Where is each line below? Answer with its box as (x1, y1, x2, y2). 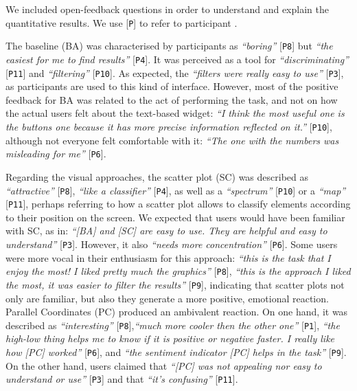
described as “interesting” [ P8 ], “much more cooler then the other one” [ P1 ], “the (5, 317, 340, 332)
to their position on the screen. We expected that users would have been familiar (5, 210, 345, 224)
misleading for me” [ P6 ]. (5, 146, 106, 161)
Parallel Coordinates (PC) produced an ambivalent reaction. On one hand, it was (5, 304, 348, 319)
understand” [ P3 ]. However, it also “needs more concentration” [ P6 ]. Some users (5, 237, 338, 251)
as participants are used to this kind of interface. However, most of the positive (5, 79, 338, 93)
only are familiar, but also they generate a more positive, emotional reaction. (5, 291, 329, 305)
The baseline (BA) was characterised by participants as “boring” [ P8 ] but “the (5, 38, 333, 53)
